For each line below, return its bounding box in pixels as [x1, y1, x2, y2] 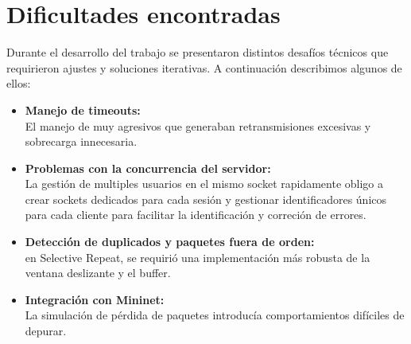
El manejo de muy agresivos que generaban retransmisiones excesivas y [25, 117, 371, 134]
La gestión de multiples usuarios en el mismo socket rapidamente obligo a [25, 175, 384, 192]
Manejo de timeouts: [25, 101, 141, 118]
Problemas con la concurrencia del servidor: [25, 159, 271, 176]
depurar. [25, 322, 67, 339]
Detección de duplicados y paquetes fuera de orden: [25, 233, 315, 250]
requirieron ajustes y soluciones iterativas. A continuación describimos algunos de [6, 59, 402, 76]
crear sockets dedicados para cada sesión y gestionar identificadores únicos [25, 190, 387, 207]
